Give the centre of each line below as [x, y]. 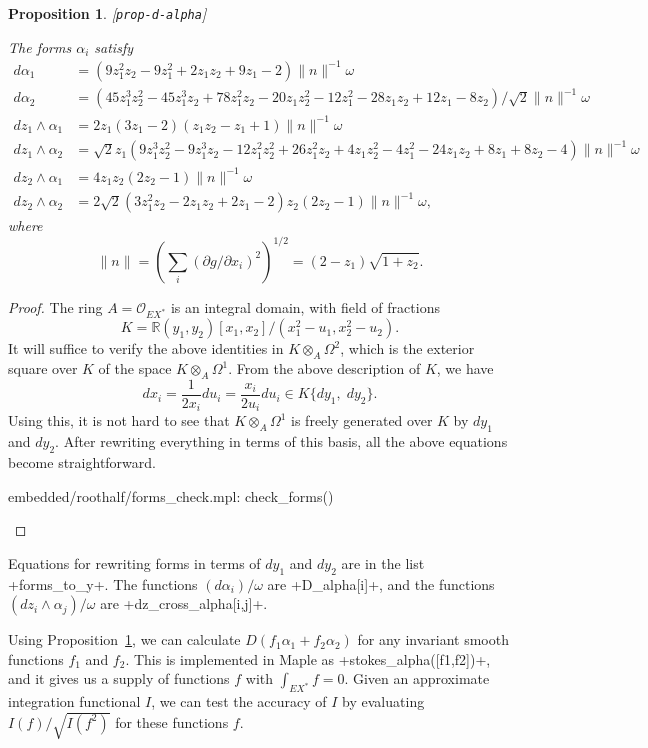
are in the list [383, 562]
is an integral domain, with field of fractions [305, 306]
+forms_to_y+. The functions [103, 583]
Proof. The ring [55, 306]
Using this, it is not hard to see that [119, 420]
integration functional [74, 701]
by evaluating [383, 701]
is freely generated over [362, 420]
